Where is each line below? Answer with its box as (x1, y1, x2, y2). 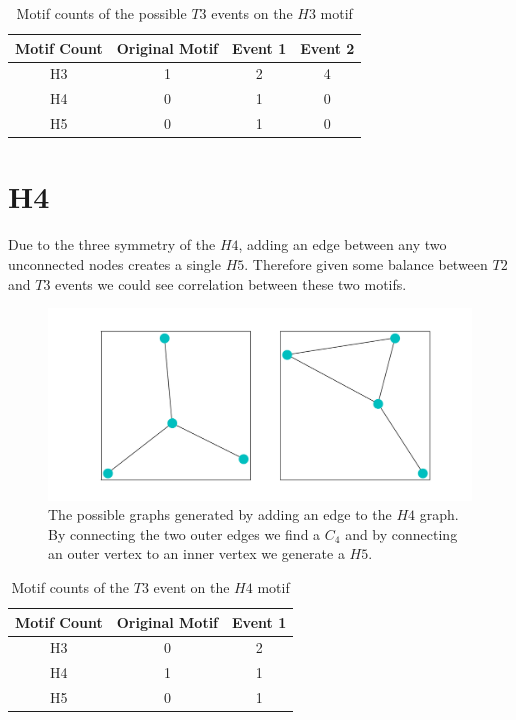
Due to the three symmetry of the (8, 234, 216, 255)
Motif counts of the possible (16, 3, 187, 23)
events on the (211, 3, 293, 23)
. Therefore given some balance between (244, 253, 488, 274)
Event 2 (300, 37, 355, 58)
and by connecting (345, 523, 458, 544)
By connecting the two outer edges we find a (48, 523, 321, 544)
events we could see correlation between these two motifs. (55, 273, 407, 294)
